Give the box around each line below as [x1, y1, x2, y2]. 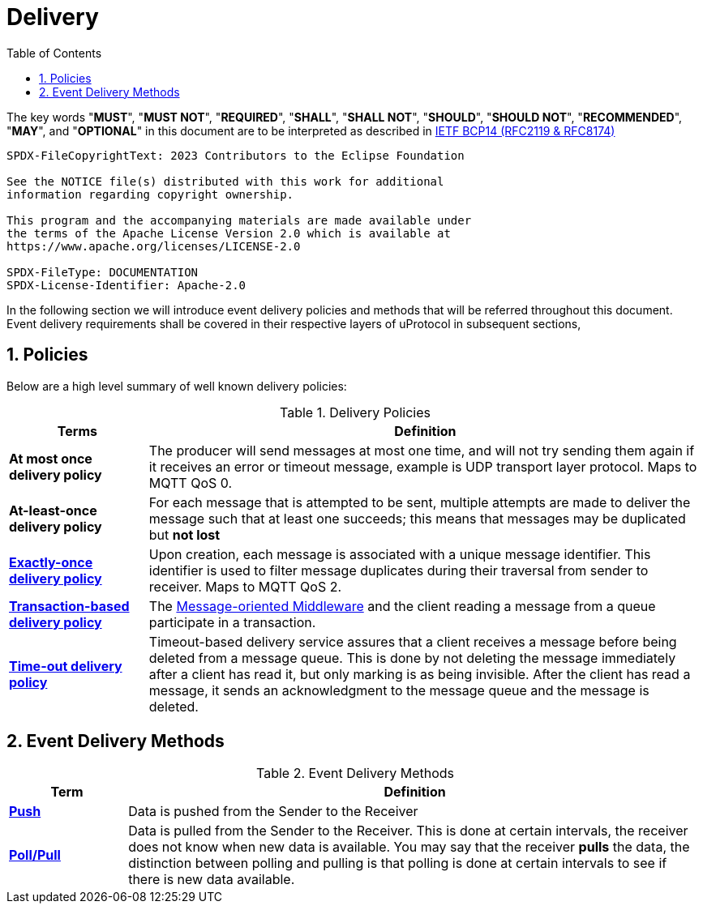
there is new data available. [128, 871, 295, 888]
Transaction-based [9, 597, 130, 614]
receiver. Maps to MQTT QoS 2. [148, 578, 342, 595]
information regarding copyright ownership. [6, 187, 294, 201]
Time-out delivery [9, 657, 122, 674]
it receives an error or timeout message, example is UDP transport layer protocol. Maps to [148, 458, 697, 475]
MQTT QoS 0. [148, 474, 233, 491]
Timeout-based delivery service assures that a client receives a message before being [148, 633, 677, 650]
